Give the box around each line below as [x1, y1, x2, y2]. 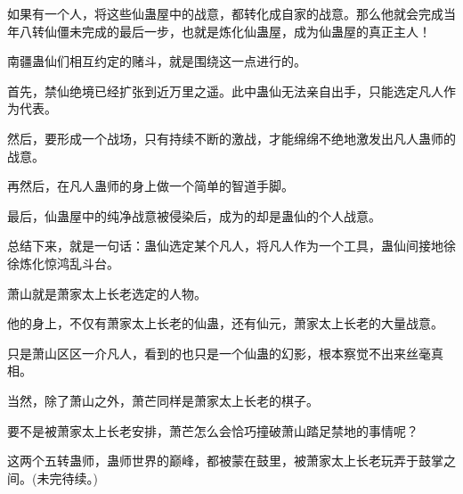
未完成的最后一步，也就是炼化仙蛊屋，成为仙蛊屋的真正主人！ [69, 21, 431, 40]
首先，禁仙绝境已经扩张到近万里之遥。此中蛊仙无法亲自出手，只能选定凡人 [7, 81, 443, 100]
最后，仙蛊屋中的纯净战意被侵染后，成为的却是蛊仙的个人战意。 [7, 206, 381, 225]
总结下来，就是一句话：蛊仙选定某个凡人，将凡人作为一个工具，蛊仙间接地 [7, 236, 443, 255]
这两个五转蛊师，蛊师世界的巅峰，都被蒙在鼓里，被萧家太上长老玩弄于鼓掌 [7, 451, 443, 470]
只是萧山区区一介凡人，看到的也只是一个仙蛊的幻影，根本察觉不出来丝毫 [7, 343, 431, 362]
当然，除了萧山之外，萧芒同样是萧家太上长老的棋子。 [7, 391, 319, 409]
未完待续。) [37, 468, 98, 487]
